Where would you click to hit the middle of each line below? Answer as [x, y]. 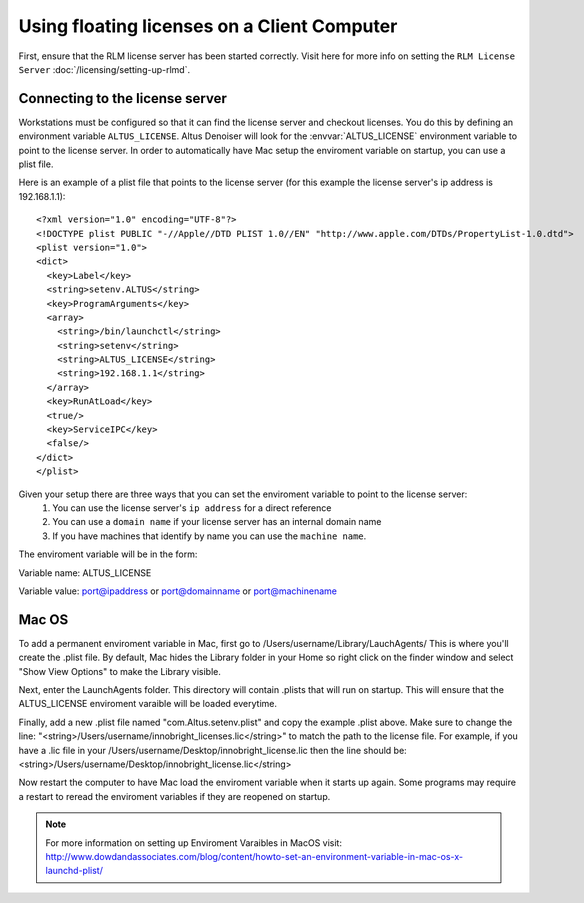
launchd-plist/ [74, 871]
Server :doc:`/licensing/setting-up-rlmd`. [104, 69]
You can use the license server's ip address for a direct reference [192, 508]
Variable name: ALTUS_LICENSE [85, 572]
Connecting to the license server [122, 98]
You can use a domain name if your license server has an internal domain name [217, 522]
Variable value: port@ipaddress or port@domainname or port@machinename [177, 591]
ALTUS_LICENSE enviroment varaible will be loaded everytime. [148, 704]
